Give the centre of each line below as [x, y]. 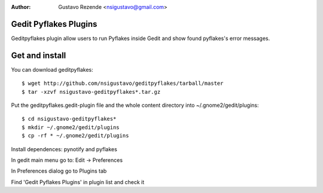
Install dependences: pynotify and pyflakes [64, 149]
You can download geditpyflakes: [52, 69]
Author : [21, 7]
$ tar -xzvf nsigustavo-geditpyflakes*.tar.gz [91, 92]
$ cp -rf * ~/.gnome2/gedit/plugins [75, 136]
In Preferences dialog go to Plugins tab [59, 171]
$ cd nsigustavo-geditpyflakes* [69, 119]
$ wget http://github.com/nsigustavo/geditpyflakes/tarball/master [123, 83]
